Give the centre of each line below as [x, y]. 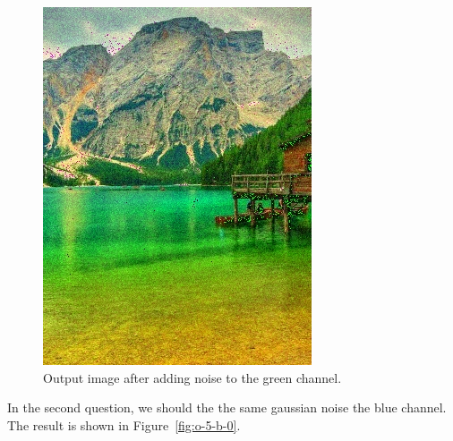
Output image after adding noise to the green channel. [192, 377]
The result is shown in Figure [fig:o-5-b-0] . [124, 424]
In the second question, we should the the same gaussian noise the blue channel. [227, 407]
